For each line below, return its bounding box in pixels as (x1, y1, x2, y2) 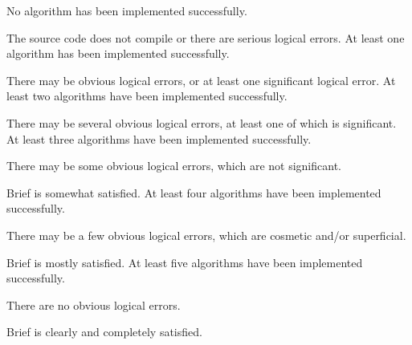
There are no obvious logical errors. (6, 296, 181, 313)
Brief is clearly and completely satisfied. (6, 323, 202, 340)
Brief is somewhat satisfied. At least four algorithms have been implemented (6, 184, 381, 201)
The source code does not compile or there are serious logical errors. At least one (6, 29, 405, 46)
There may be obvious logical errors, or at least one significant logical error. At (6, 71, 396, 88)
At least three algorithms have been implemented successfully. (6, 130, 312, 147)
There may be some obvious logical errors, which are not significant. (6, 157, 341, 174)
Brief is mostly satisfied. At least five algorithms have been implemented (6, 254, 363, 270)
